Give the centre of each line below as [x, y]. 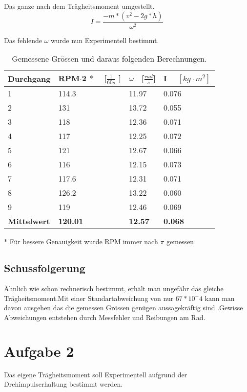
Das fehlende [23, 40]
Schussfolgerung [45, 268]
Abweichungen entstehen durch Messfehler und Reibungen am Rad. [105, 317]
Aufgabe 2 [39, 351]
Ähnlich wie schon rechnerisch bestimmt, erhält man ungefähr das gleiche [114, 288]
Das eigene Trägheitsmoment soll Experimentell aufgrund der [96, 374]
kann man [220, 298]
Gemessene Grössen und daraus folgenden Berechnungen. [109, 59]
